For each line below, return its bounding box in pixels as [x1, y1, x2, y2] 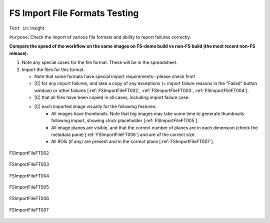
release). [9, 50, 28, 56]
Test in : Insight [9, 25, 44, 31]
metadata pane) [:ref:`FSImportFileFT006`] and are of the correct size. [51, 131, 196, 137]
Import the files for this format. [21, 66, 85, 72]
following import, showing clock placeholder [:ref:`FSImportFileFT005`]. [51, 117, 199, 123]
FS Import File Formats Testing [9, 7, 139, 18]
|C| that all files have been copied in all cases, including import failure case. [34, 94, 190, 100]
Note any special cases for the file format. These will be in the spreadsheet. [21, 59, 177, 65]
